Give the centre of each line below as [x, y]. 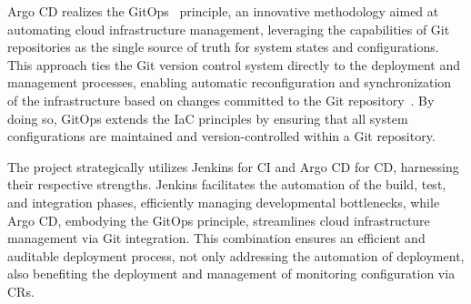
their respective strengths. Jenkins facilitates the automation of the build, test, [227, 184]
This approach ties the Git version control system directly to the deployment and [234, 64]
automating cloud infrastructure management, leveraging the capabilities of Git [229, 29]
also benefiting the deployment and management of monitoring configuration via [231, 274]
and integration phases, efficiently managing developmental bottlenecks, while [224, 202]
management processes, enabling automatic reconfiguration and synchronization [230, 82]
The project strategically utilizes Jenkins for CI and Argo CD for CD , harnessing [233, 166]
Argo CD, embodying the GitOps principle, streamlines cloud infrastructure [219, 220]
